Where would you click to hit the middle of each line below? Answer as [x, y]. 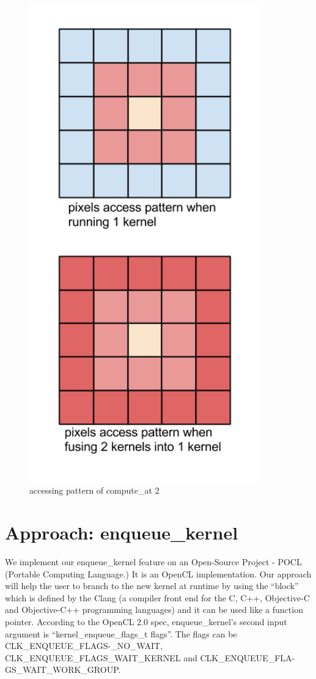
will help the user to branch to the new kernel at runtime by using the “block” [152, 586]
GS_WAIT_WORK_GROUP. [63, 670]
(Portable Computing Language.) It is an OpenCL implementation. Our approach [158, 573]
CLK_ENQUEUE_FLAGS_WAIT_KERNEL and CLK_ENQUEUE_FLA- [150, 657]
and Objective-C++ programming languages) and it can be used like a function [154, 610]
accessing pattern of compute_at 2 [94, 490]
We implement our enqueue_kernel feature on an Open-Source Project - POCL [153, 561]
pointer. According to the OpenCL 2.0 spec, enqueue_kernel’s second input [146, 621]
